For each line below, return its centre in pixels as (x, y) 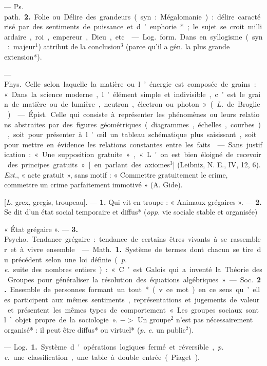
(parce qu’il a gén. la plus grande (178, 46)
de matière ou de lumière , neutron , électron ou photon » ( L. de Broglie (136, 104)
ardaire (15, 36)
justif (254, 144)
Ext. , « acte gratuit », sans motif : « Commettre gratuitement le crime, (116, 174)
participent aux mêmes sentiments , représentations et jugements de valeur (137, 300)
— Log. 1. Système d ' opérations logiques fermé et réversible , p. (114, 347)
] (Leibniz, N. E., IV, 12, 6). (217, 164)
